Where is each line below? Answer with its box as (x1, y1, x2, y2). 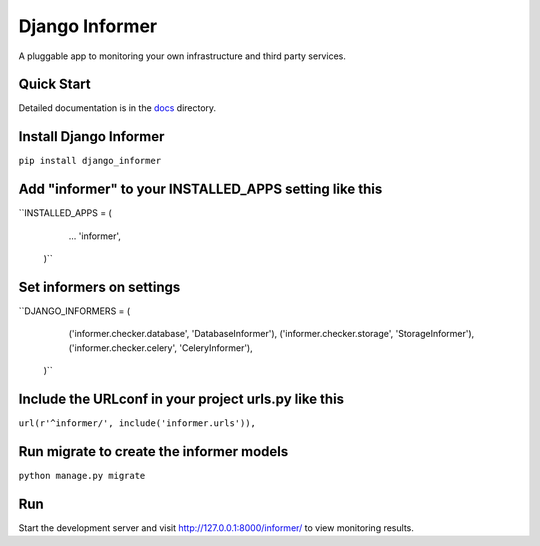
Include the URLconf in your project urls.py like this (18, 390, 345, 407)
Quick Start (18, 76, 91, 93)
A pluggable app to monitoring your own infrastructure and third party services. (18, 50, 347, 62)
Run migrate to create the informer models (18, 443, 289, 460)
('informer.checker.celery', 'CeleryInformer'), (68, 341, 254, 354)
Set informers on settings (18, 278, 181, 295)
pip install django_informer (18, 155, 162, 167)
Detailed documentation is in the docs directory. (18, 102, 217, 114)
